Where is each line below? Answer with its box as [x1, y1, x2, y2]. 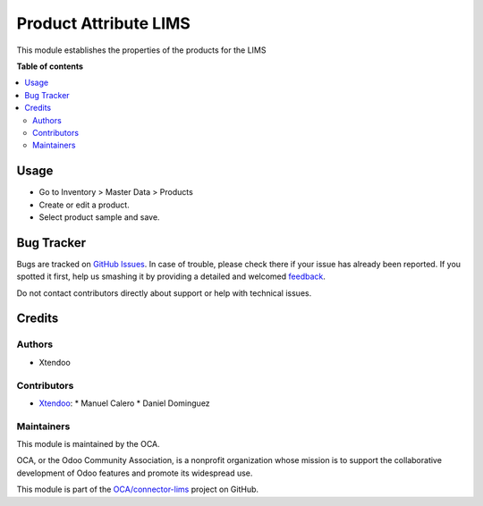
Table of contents [16, 61, 84, 72]
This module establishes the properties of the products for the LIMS [16, 45, 267, 55]
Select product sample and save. [38, 211, 160, 223]
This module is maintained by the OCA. [16, 439, 160, 450]
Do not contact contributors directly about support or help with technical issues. [16, 287, 312, 299]
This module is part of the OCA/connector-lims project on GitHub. [16, 484, 259, 495]
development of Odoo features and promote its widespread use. [16, 468, 253, 478]
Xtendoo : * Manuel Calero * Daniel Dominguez [38, 398, 210, 409]
